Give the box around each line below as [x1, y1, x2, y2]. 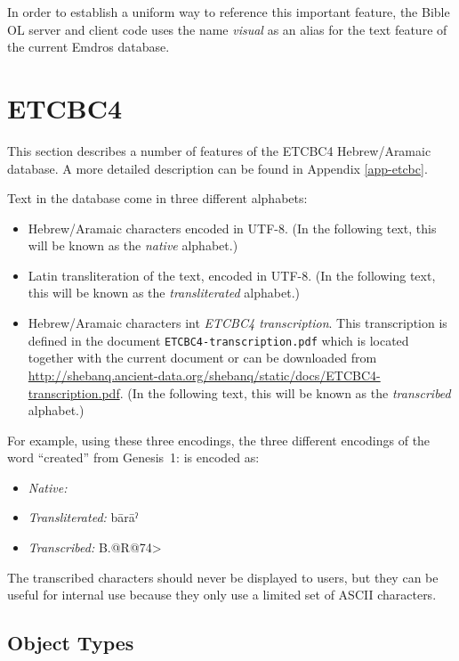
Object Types [7, 629, 134, 657]
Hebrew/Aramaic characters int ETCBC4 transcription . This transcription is [28, 314, 447, 332]
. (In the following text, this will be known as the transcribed [119, 383, 451, 402]
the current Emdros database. [7, 37, 170, 56]
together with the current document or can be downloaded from [28, 348, 377, 367]
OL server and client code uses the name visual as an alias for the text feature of [7, 20, 447, 38]
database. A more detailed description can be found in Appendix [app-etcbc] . [7, 159, 428, 177]
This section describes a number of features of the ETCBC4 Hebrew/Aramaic [7, 141, 431, 159]
